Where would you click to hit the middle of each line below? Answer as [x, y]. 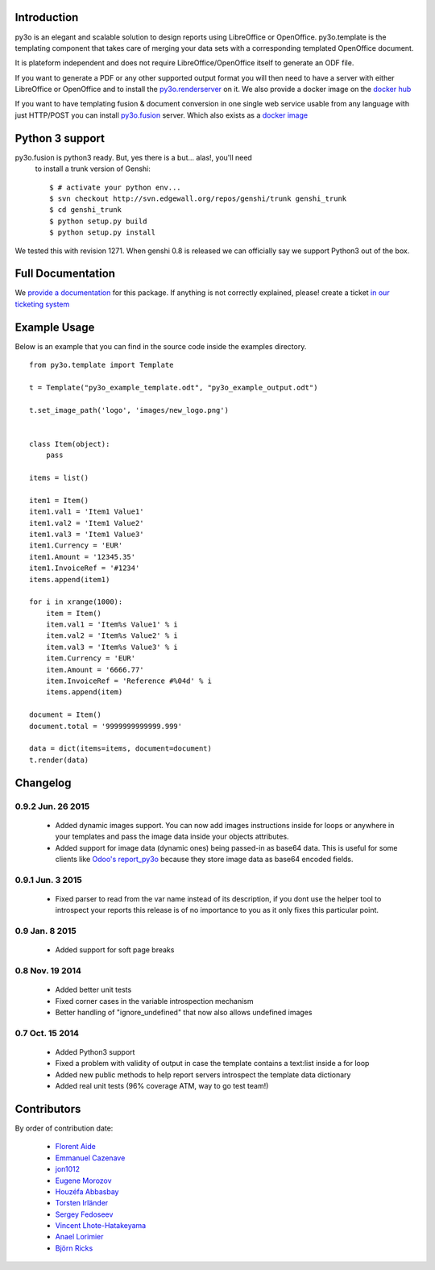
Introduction [47, 17]
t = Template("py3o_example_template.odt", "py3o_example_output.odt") [174, 387]
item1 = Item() [59, 500]
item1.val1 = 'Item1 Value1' [87, 512]
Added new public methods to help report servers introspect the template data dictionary [203, 1074]
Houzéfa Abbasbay [87, 1191]
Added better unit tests [93, 990]
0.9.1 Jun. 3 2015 [48, 880]
